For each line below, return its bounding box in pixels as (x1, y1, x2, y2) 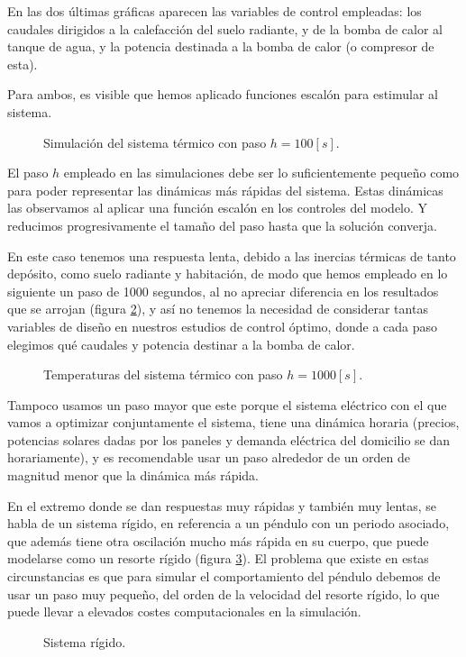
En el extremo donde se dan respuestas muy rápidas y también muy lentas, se (7, 496, 437, 515)
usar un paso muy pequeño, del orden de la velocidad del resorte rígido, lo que (7, 584, 440, 603)
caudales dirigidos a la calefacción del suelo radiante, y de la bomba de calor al (7, 19, 443, 38)
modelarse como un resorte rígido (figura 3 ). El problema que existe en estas (7, 549, 429, 568)
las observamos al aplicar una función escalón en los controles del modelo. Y (7, 198, 428, 217)
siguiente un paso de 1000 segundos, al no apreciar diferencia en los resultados (7, 281, 439, 300)
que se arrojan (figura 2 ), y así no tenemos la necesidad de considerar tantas (7, 299, 428, 318)
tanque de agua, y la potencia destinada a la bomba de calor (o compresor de (7, 37, 434, 56)
